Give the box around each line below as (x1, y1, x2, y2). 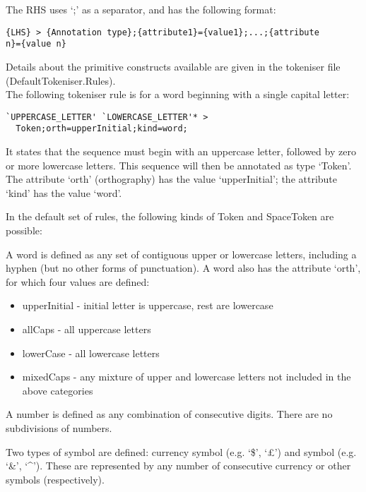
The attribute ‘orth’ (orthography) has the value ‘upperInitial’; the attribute (6, 172, 338, 186)
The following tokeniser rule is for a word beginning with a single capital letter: (6, 87, 350, 102)
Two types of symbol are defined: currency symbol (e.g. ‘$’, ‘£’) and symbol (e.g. (6, 444, 357, 459)
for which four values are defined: (6, 274, 150, 289)
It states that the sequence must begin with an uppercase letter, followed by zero (6, 144, 356, 158)
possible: (6, 222, 42, 237)
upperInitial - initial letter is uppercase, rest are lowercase (22, 298, 273, 313)
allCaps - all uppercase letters (22, 321, 151, 336)
